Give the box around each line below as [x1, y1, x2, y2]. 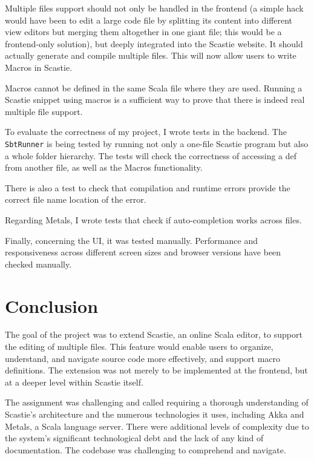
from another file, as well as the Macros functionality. [5, 161, 203, 174]
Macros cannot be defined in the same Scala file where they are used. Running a [5, 81, 303, 94]
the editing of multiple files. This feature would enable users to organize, [5, 340, 273, 353]
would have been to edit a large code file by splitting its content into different [5, 13, 293, 26]
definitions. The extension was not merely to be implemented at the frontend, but [5, 364, 308, 376]
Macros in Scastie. [5, 61, 73, 73]
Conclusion [5, 293, 99, 318]
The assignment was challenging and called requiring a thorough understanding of [5, 396, 309, 409]
